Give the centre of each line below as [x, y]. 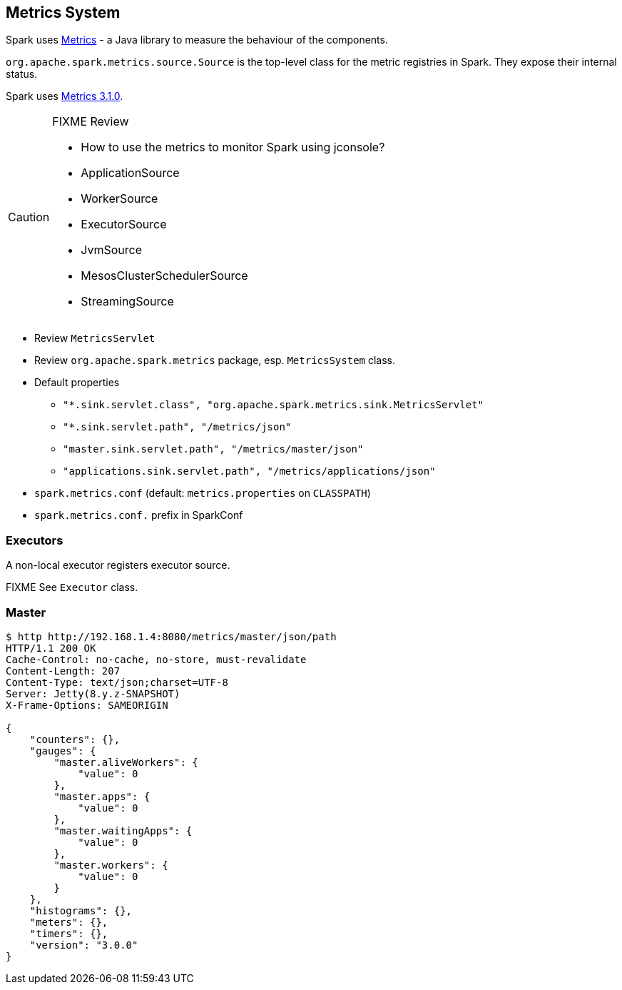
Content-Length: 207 [63, 671]
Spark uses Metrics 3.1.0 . [65, 96]
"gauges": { [63, 751]
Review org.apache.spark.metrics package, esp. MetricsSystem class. [215, 360]
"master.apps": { [102, 796]
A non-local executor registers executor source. [118, 565]
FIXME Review [91, 122]
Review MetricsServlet [95, 338]
